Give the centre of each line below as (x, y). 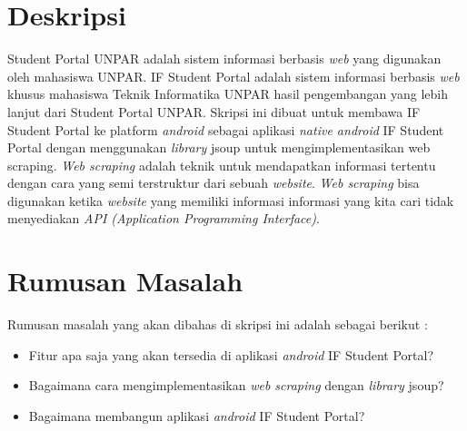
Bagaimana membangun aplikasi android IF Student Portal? (197, 415)
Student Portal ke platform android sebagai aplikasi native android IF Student (226, 129)
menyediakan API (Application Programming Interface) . (164, 218)
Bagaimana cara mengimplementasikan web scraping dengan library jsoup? (236, 385)
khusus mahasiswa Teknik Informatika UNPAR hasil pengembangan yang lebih (228, 94)
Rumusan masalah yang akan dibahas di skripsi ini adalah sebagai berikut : (218, 324)
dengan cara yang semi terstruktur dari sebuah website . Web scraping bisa (214, 183)
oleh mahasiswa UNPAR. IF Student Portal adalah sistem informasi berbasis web (233, 76)
